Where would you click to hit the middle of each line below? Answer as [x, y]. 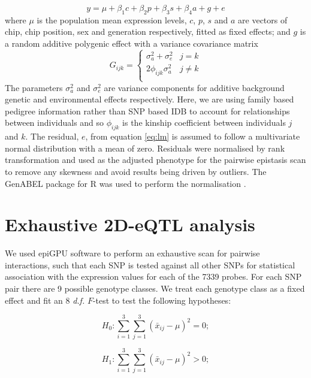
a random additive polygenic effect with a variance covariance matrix [132, 43]
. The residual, [52, 136]
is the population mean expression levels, [112, 19]
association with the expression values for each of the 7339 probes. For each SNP [153, 276]
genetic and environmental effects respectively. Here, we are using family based [150, 99]
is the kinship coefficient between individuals [204, 123]
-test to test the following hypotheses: [162, 300]
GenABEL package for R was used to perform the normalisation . [126, 183]
